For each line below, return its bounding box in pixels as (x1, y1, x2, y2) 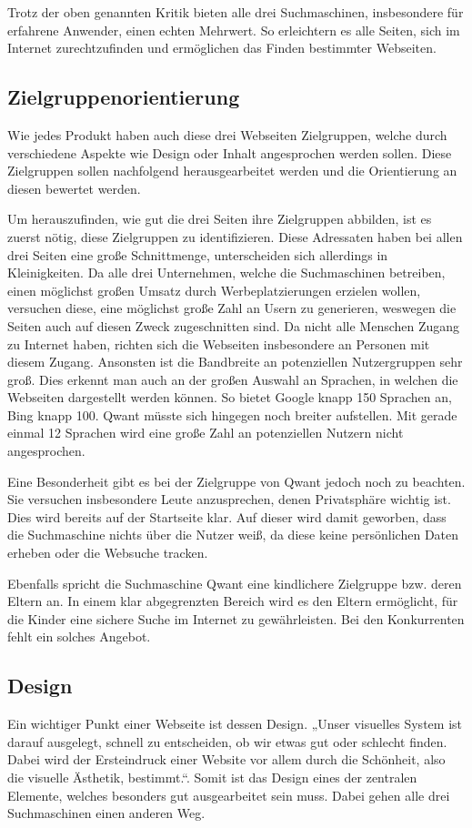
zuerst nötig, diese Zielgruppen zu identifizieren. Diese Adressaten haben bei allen (7, 227, 463, 246)
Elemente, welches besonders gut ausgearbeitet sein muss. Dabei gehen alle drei (7, 785, 450, 804)
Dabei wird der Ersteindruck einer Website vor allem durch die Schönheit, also (7, 750, 446, 769)
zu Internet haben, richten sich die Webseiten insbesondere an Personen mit (7, 334, 430, 353)
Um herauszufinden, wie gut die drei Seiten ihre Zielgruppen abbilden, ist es (7, 209, 432, 228)
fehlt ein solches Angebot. (7, 627, 151, 646)
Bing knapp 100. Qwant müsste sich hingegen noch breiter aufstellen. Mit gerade (7, 405, 457, 424)
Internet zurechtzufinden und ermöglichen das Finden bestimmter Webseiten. (7, 38, 437, 57)
